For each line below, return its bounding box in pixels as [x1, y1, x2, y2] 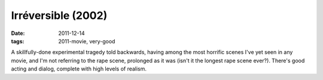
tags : [11, 37, 25, 44]
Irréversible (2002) [11, 9, 108, 22]
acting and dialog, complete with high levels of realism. [11, 65, 147, 72]
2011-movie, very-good [58, 37, 115, 44]
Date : [11, 30, 25, 37]
